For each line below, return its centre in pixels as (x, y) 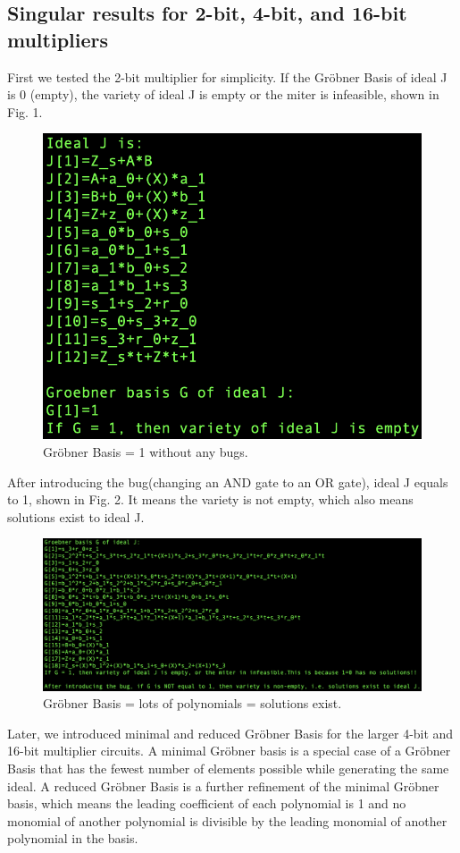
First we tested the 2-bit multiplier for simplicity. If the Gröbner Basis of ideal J (227, 76)
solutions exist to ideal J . (76, 516)
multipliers (58, 39)
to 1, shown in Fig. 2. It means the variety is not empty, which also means (210, 499)
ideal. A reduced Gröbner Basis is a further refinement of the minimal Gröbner (223, 785)
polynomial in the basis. (73, 838)
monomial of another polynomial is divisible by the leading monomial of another (227, 820)
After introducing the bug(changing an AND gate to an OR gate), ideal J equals (228, 481)
